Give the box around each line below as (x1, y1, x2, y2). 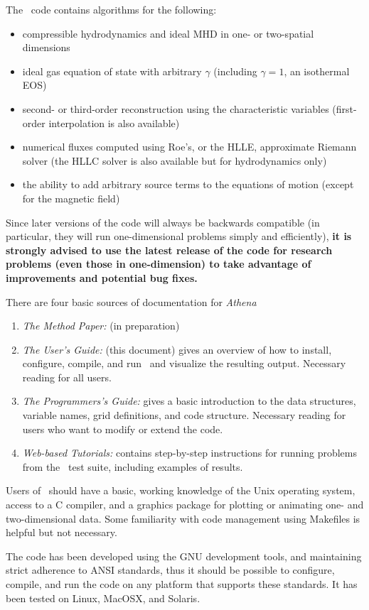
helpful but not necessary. (6, 525, 117, 540)
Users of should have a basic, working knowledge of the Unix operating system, (6, 483, 355, 498)
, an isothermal (284, 63, 350, 78)
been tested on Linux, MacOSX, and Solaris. (6, 590, 200, 605)
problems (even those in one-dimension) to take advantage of (6, 256, 311, 271)
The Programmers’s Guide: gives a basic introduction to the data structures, (22, 393, 356, 408)
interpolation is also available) (48, 115, 180, 130)
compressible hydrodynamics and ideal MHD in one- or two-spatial (22, 26, 314, 40)
